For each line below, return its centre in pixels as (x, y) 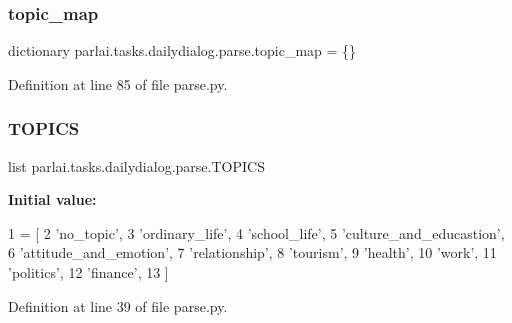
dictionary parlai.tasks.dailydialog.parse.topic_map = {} (182, 50)
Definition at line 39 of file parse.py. (118, 305)
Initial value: (52, 199)
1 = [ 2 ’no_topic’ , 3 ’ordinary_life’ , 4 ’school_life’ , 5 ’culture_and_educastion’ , (256, 232)
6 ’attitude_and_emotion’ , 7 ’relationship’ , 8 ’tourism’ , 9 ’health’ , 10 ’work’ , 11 (252, 252)
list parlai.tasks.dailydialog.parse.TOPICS (136, 165)
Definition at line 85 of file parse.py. (118, 83)
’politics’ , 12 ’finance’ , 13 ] (88, 272)
